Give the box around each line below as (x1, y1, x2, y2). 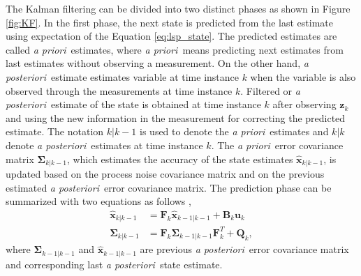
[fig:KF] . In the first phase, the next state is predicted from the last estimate (6, 15, 333, 29)
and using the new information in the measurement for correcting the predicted (6, 110, 346, 125)
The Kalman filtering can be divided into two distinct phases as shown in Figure (6, 1, 351, 15)
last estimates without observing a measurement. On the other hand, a (6, 56, 309, 70)
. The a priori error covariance (211, 137, 344, 152)
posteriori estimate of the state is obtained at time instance (6, 97, 261, 112)
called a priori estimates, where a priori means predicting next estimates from (6, 42, 344, 56)
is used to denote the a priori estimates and (140, 124, 329, 139)
